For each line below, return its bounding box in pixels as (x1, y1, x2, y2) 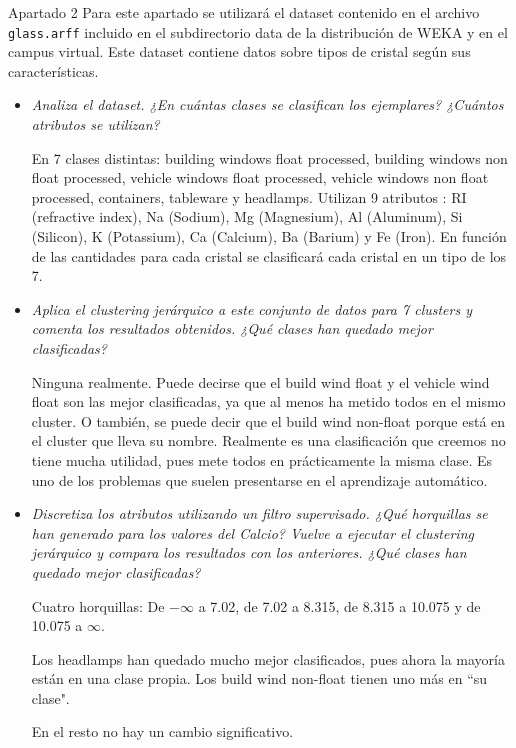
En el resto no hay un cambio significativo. (31, 721, 294, 742)
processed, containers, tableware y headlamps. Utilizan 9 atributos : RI (31, 186, 467, 207)
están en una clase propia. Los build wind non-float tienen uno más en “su (31, 668, 488, 689)
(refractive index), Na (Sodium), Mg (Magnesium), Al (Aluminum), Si (31, 206, 463, 227)
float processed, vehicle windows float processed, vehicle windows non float (31, 167, 489, 188)
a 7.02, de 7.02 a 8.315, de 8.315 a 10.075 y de (198, 595, 481, 616)
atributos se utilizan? (31, 114, 160, 135)
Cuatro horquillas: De (31, 595, 165, 616)
